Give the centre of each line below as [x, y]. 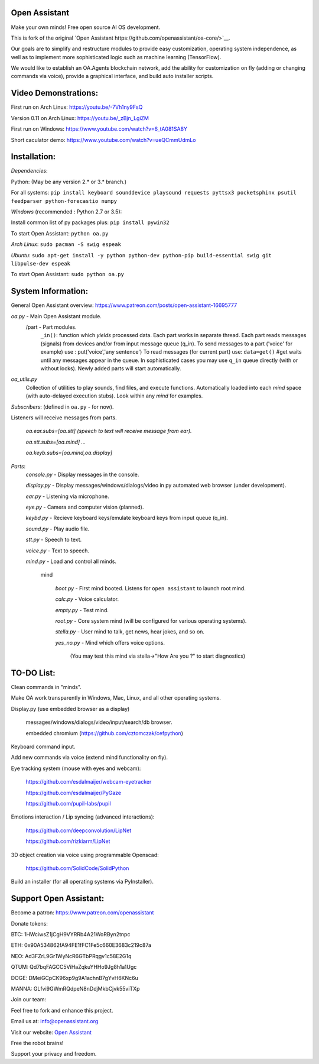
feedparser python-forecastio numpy [64, 201]
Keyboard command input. [43, 747]
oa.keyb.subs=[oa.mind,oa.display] [69, 453]
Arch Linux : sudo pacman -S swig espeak [66, 244]
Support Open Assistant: [58, 899]
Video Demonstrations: [55, 93]
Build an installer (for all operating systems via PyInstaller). [82, 882]
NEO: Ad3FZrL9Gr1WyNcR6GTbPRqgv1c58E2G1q [71, 956]
